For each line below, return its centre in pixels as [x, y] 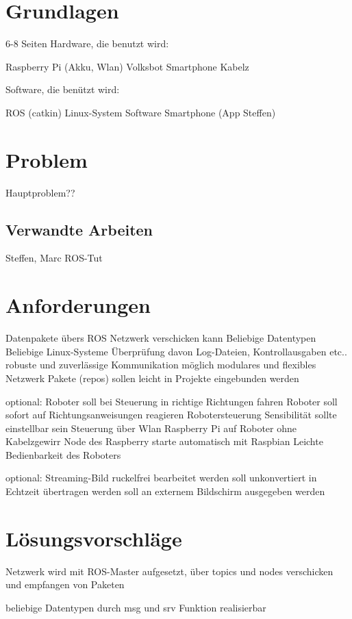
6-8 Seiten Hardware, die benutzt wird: [87, 43]
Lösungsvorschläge [94, 538]
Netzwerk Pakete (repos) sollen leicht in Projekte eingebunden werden [152, 378]
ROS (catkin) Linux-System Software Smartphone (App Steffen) [141, 112]
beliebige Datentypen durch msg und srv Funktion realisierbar [136, 607]
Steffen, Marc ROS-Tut [54, 258]
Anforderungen [78, 305]
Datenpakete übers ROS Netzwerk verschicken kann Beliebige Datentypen [161, 338]
